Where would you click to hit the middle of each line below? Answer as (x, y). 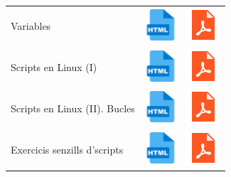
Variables (31, 26)
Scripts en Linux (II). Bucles (73, 108)
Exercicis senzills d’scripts (67, 149)
